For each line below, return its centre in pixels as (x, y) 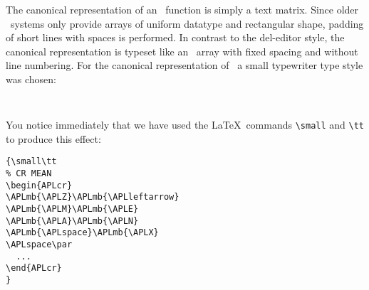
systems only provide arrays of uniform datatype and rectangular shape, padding (187, 23)
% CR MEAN (29, 174)
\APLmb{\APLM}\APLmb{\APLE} (72, 209)
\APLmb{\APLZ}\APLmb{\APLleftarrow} (93, 197)
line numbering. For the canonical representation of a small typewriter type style (184, 65)
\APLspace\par (39, 245)
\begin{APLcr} (39, 185)
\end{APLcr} (34, 268)
